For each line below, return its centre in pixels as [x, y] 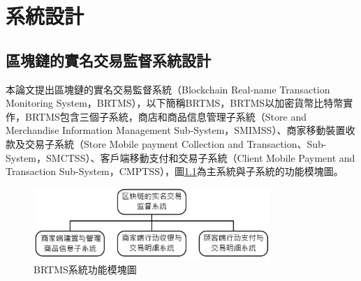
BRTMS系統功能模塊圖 [85, 269]
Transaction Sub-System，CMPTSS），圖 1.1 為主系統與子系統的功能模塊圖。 [175, 171]
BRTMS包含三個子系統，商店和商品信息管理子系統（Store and [165, 116]
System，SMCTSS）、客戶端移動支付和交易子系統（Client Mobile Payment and [180, 157]
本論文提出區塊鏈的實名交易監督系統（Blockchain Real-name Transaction [168, 89]
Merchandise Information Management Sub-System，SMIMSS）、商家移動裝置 [176, 130]
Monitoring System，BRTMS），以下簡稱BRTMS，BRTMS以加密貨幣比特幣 [175, 103]
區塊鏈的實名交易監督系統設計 [108, 60]
